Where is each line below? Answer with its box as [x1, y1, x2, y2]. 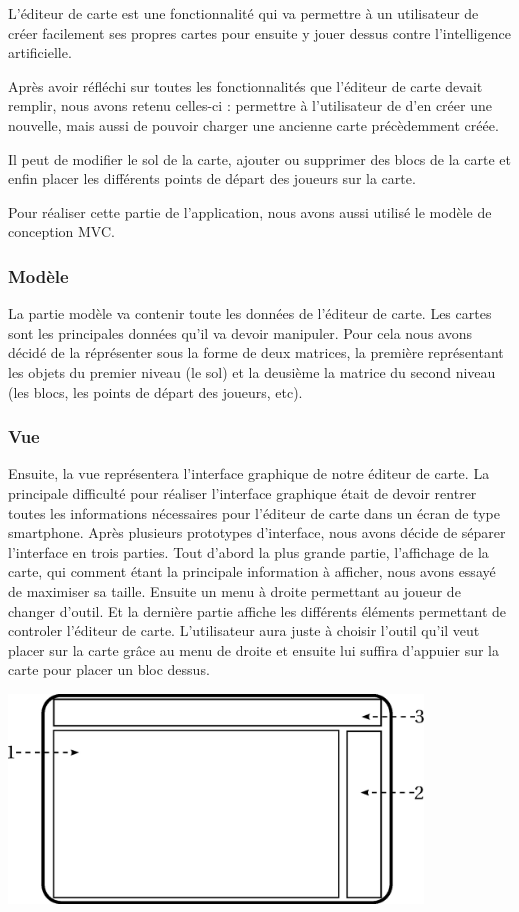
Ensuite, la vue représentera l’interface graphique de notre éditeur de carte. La [8, 463, 490, 484]
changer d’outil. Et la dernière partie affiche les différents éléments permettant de [8, 600, 507, 621]
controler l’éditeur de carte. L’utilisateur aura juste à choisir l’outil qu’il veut [8, 620, 480, 641]
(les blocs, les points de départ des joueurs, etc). [8, 381, 303, 402]
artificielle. [8, 42, 72, 63]
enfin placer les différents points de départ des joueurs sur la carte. [8, 168, 416, 189]
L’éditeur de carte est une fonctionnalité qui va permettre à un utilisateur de [8, 3, 479, 23]
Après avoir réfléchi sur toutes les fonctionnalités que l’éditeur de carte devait [8, 75, 483, 96]
